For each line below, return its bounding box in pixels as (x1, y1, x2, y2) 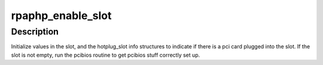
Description (11, 26, 59, 37)
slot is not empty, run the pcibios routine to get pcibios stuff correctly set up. (11, 51, 200, 58)
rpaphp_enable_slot (11, 9, 112, 22)
